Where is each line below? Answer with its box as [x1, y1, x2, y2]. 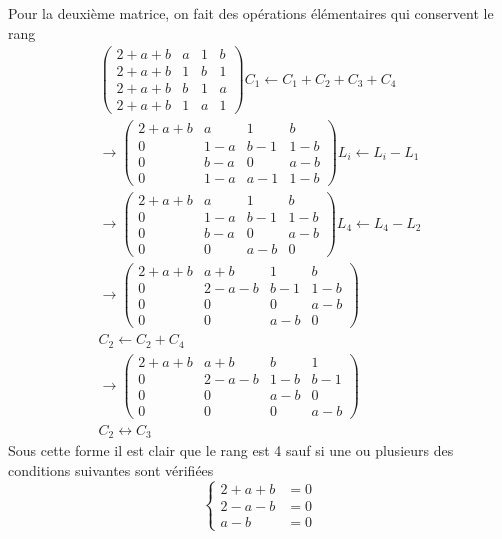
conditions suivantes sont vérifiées [8, 459, 214, 480]
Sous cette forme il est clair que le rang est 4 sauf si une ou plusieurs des [8, 440, 454, 461]
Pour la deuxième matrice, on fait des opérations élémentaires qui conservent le [8, 3, 494, 23]
